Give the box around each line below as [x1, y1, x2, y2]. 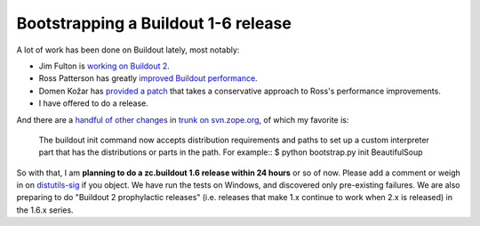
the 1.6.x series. [16, 205, 75, 215]
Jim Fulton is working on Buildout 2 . [38, 61, 171, 71]
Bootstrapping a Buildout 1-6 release [16, 13, 292, 33]
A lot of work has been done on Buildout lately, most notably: [16, 44, 240, 55]
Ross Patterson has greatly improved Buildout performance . [38, 73, 258, 84]
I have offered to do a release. [38, 98, 148, 109]
